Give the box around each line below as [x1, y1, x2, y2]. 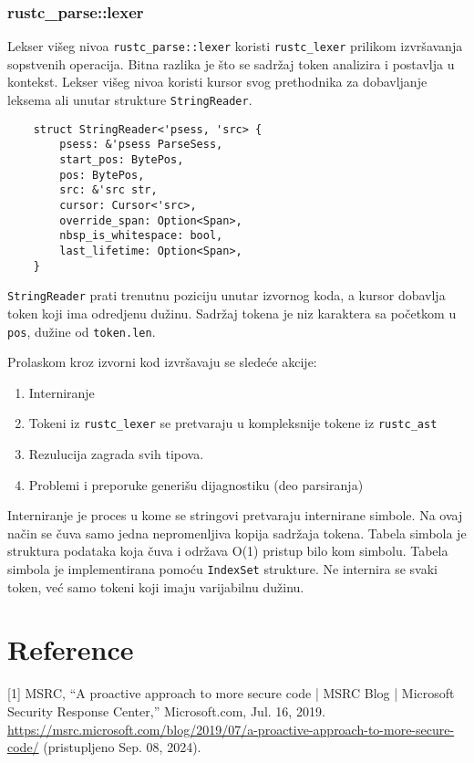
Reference [7, 631, 134, 668]
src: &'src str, [59, 183, 158, 197]
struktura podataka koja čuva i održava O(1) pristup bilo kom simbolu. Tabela [7, 541, 448, 560]
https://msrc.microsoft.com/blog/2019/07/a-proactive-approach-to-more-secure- [7, 719, 455, 738]
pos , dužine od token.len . [7, 321, 156, 340]
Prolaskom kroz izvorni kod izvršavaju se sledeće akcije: [7, 352, 317, 371]
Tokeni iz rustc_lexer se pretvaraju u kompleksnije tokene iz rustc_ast [28, 413, 438, 433]
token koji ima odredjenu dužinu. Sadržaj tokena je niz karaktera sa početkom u [7, 303, 457, 322]
